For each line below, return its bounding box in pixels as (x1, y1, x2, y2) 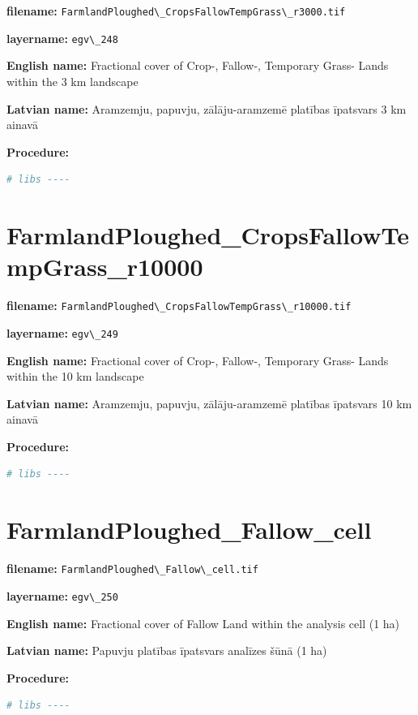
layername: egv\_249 (6, 324, 118, 341)
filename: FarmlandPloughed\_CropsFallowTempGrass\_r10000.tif (6, 297, 352, 314)
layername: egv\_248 (6, 29, 118, 46)
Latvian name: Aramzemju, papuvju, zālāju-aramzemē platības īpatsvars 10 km (6, 394, 412, 411)
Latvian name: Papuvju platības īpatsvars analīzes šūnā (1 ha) (6, 642, 327, 659)
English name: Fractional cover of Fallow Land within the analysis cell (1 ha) (6, 614, 400, 631)
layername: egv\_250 (6, 587, 118, 604)
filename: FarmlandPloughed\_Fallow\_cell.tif (6, 560, 258, 577)
